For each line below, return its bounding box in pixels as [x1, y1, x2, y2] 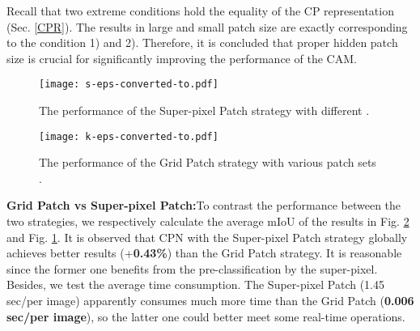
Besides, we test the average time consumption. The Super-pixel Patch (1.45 [6, 276, 384, 293]
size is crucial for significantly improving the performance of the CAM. [6, 49, 357, 66]
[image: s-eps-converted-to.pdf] [39, 79, 218, 91]
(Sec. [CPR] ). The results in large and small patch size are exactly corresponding [6, 18, 408, 35]
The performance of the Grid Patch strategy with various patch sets [39, 154, 376, 171]
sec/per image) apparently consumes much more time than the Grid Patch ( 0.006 [6, 292, 414, 309]
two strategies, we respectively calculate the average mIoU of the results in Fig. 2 [6, 213, 409, 230]
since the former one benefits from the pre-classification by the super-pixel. [6, 260, 378, 277]
